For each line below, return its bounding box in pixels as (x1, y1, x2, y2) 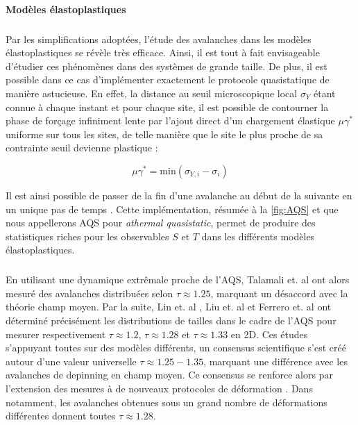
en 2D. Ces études (230, 326, 308, 341)
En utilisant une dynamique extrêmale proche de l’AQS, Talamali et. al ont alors (6, 272, 350, 287)
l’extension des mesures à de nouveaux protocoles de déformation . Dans (6, 381, 313, 395)
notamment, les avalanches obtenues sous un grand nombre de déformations (6, 394, 327, 409)
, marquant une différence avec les (203, 353, 348, 368)
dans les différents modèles (201, 228, 315, 243)
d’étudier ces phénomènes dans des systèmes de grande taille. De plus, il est (6, 58, 327, 73)
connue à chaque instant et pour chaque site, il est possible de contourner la (6, 99, 329, 114)
